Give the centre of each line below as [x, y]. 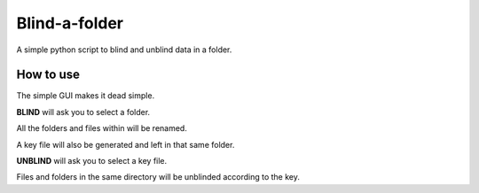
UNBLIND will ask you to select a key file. [92, 161]
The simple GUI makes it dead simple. [86, 96]
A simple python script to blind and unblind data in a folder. [124, 50]
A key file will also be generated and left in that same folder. [126, 144]
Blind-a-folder [70, 23]
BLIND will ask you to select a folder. [83, 112]
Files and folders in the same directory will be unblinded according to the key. [158, 177]
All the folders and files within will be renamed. [102, 128]
